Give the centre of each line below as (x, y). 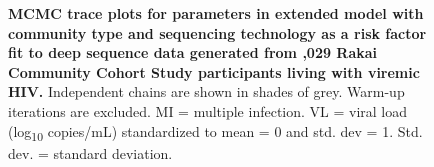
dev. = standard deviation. (90, 152)
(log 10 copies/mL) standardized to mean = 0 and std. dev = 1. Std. (215, 132)
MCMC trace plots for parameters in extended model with (216, 13)
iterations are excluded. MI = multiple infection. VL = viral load (208, 110)
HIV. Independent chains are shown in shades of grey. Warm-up (206, 91)
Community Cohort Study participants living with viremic (214, 71)
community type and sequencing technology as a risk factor (217, 32)
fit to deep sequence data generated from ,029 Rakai (193, 52)
